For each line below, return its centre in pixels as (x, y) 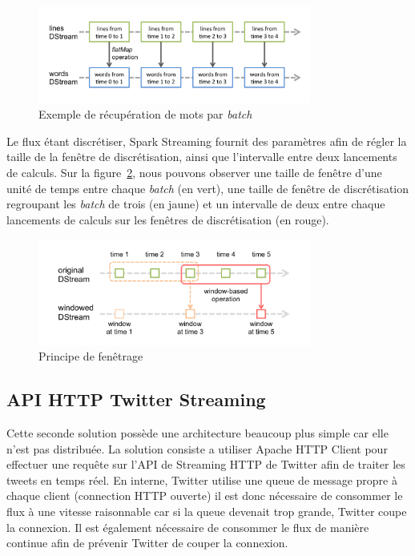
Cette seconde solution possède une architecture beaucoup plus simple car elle (197, 433)
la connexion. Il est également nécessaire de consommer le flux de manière (188, 527)
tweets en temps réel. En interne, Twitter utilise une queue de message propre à (202, 479)
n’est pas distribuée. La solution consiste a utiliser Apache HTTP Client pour (197, 448)
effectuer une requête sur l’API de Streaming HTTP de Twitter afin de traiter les (206, 464)
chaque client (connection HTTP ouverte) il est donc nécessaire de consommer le (205, 496)
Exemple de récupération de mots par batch (145, 114)
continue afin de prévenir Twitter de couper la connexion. (147, 543)
